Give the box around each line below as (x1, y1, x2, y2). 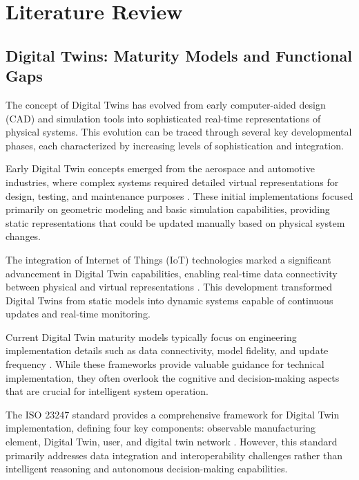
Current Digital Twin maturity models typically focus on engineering (6, 329, 297, 344)
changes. (6, 229, 41, 243)
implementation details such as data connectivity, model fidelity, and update (6, 343, 329, 358)
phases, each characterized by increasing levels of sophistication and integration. (6, 138, 344, 152)
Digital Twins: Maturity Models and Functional (6, 44, 352, 66)
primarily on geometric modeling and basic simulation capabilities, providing (6, 202, 330, 216)
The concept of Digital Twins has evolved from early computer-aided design (6, 97, 326, 111)
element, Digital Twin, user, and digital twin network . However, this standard (6, 434, 338, 449)
